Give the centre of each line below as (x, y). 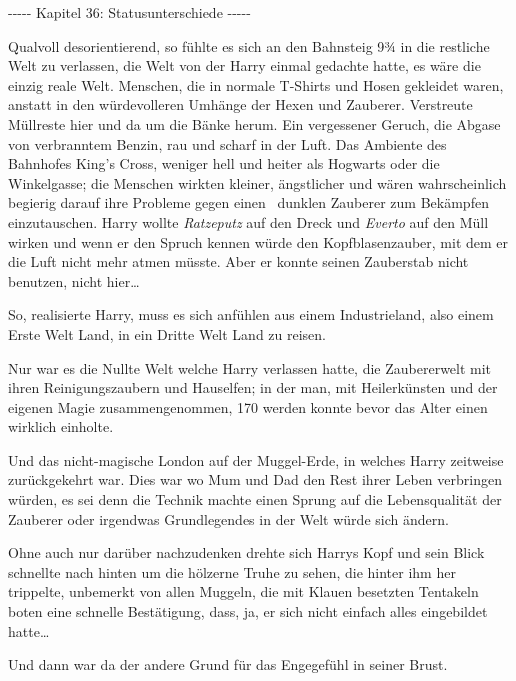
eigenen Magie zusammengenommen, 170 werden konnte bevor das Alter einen (248, 406)
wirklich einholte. (61, 426)
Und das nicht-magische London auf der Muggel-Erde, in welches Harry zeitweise (256, 459)
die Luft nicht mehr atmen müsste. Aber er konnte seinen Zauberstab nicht (238, 261)
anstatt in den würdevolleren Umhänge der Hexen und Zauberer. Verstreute (240, 104)
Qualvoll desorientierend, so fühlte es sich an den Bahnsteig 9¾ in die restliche (249, 45)
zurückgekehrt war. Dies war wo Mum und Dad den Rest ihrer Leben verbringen (255, 479)
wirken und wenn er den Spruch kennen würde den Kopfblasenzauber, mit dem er (258, 241)
